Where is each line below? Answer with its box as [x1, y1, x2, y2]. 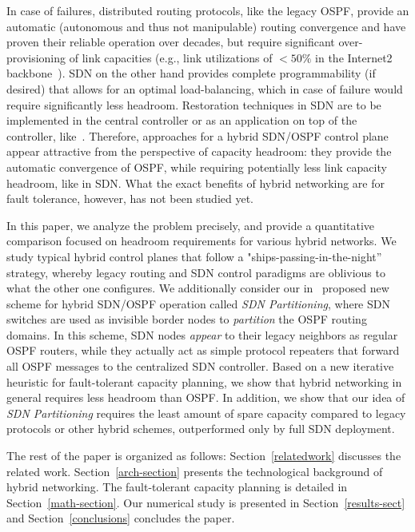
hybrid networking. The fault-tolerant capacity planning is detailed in [6, 478, 348, 495]
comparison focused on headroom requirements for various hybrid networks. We [6, 232, 397, 249]
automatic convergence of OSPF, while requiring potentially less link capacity [6, 158, 387, 175]
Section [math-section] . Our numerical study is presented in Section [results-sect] [6, 494, 405, 510]
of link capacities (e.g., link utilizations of [69, 49, 273, 66]
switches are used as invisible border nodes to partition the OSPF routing [6, 311, 367, 328]
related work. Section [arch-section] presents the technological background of [6, 463, 383, 479]
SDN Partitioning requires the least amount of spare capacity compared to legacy [6, 404, 406, 421]
